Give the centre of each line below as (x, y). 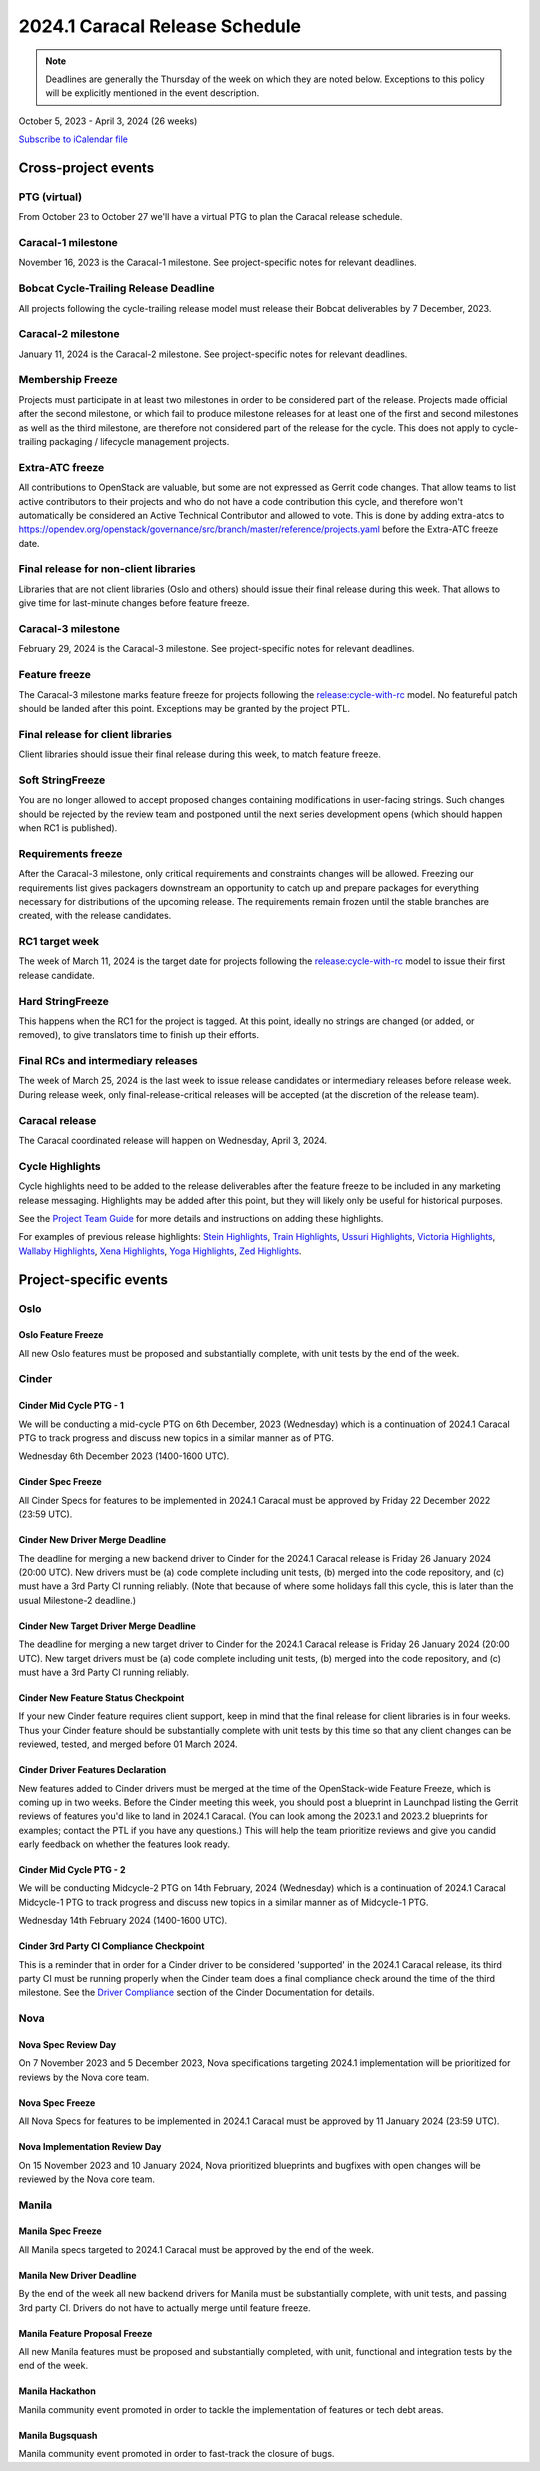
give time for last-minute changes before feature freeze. (134, 603)
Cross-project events (86, 167)
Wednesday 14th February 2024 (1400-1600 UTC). (123, 1921)
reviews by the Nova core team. (84, 2077)
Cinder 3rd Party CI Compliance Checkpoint (111, 1946)
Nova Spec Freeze (57, 2102)
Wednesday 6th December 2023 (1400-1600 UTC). (124, 1456)
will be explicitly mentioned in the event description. (152, 93)
